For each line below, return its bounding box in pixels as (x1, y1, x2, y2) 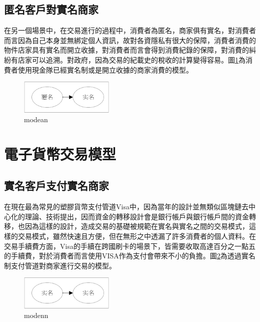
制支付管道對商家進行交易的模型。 (4, 260, 116, 270)
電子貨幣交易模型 (4, 143, 116, 164)
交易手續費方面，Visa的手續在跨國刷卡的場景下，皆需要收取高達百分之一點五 (4, 240, 255, 251)
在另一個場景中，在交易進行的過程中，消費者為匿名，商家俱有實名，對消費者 (4, 25, 256, 36)
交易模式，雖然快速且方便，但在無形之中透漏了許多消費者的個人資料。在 (17, 231, 256, 241)
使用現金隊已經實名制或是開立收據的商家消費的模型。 (17, 64, 193, 75)
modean (24, 114, 48, 125)
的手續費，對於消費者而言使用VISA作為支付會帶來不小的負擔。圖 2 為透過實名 (4, 250, 255, 261)
